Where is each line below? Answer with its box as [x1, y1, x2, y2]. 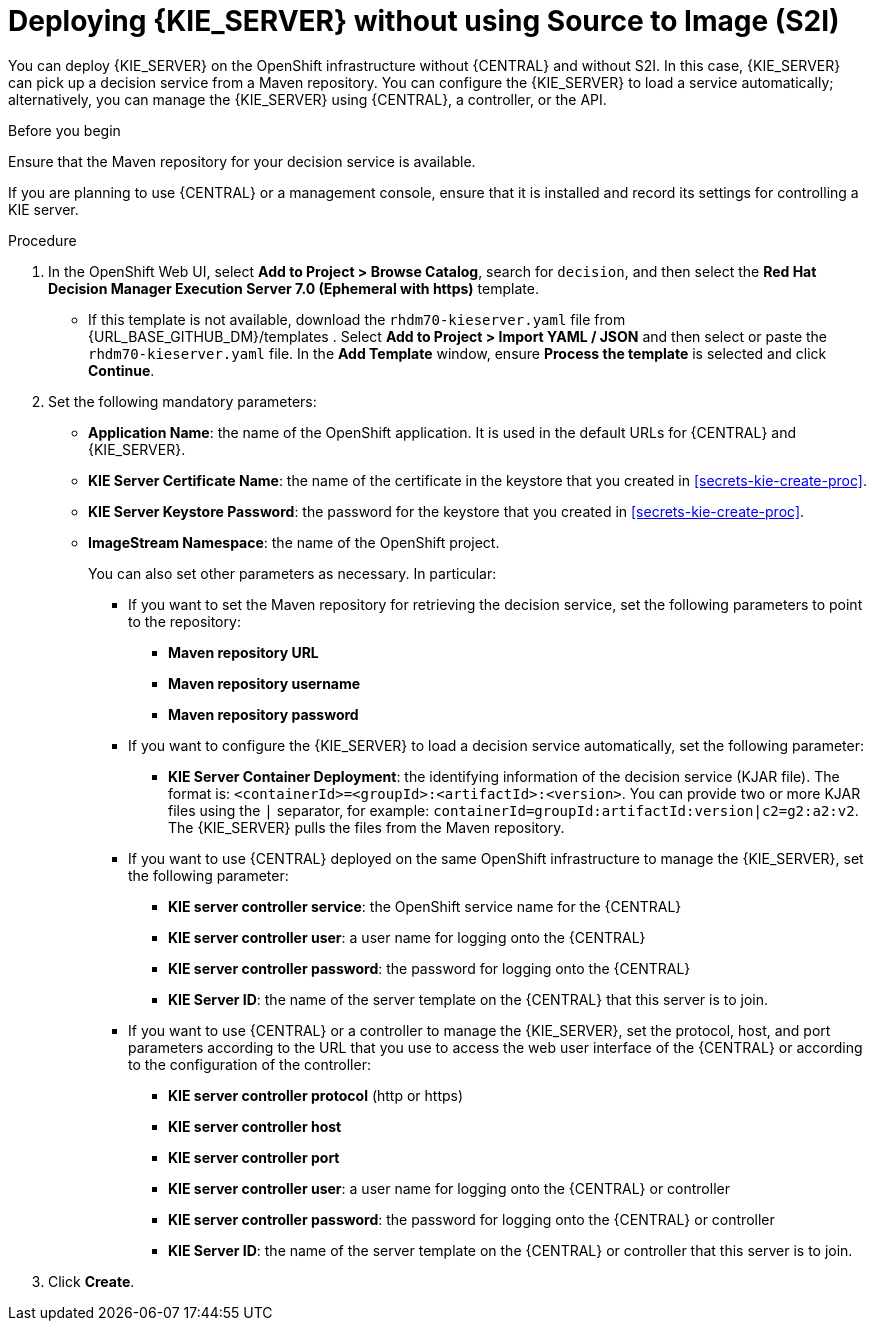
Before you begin [8, 121, 121, 139]
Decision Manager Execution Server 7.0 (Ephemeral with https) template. [48, 279, 539, 297]
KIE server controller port [168, 1148, 340, 1166]
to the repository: [128, 612, 241, 630]
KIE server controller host [168, 1117, 342, 1135]
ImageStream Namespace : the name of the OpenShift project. [88, 533, 500, 551]
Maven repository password [168, 705, 359, 723]
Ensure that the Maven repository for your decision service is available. [8, 152, 476, 170]
